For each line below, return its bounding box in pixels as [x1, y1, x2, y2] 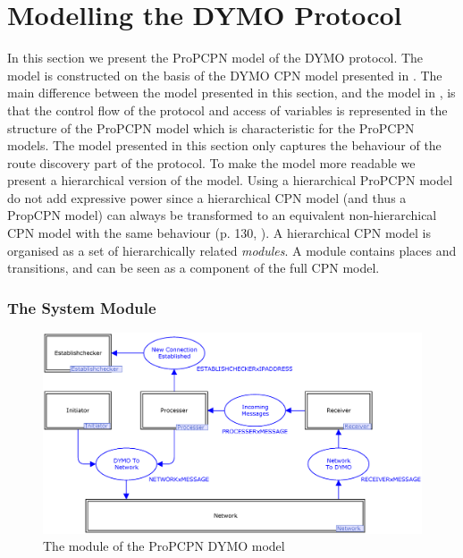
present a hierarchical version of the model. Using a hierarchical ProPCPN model [7, 171, 453, 190]
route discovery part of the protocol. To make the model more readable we [7, 153, 416, 172]
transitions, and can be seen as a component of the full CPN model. [7, 258, 380, 277]
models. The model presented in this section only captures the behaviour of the [7, 136, 442, 155]
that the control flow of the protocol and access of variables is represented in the [7, 100, 448, 119]
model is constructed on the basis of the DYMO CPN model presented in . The [7, 65, 442, 84]
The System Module [7, 296, 156, 318]
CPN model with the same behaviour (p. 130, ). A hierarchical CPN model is [7, 224, 431, 242]
